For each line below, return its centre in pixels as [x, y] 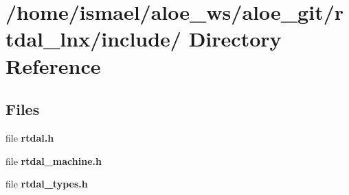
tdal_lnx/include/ [93, 39]
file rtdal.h [30, 137]
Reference [53, 65]
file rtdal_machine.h [54, 160]
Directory [235, 39]
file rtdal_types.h [47, 184]
